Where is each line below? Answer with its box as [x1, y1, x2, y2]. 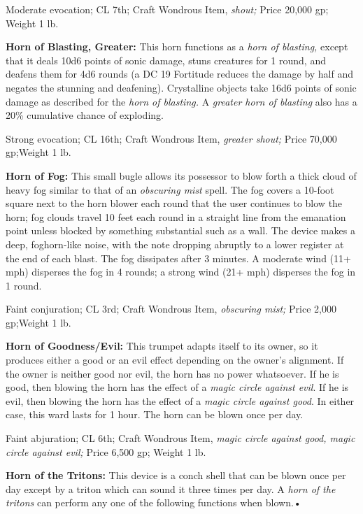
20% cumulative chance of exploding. [6, 108, 164, 122]
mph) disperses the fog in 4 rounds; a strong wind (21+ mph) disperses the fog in [6, 264, 356, 279]
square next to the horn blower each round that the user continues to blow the [6, 196, 343, 210]
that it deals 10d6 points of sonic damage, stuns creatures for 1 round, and [6, 52, 326, 67]
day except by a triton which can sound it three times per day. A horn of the [6, 481, 336, 496]
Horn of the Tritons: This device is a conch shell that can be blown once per [6, 468, 346, 483]
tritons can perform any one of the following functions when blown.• [6, 495, 301, 510]
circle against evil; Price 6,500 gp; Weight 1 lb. [6, 444, 206, 459]
